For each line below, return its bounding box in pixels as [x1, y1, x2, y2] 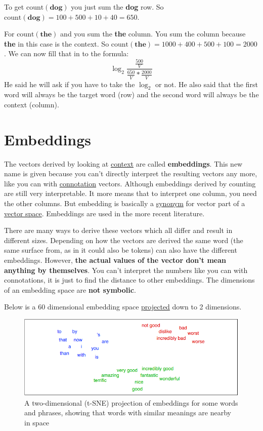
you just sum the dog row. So [71, 2, 164, 12]
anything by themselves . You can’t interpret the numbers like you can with [4, 264, 248, 275]
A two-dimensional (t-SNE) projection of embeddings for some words [24, 397, 238, 408]
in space [24, 417, 50, 427]
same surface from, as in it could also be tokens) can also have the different [4, 245, 237, 255]
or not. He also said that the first [155, 79, 258, 89]
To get [4, 2, 24, 12]
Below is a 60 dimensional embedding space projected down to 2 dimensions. [4, 301, 242, 312]
